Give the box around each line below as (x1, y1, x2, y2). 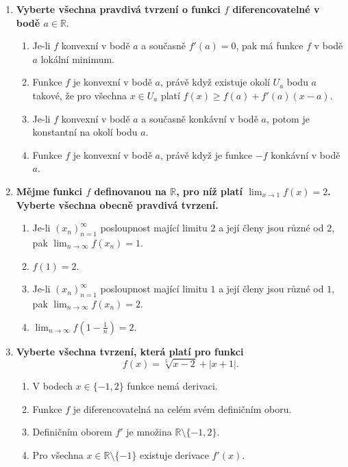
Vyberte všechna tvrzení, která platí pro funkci (16, 344, 244, 358)
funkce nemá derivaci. (127, 379, 218, 393)
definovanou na (94, 184, 166, 198)
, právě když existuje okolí (160, 75, 270, 89)
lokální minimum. (40, 51, 115, 66)
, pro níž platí (176, 184, 243, 198)
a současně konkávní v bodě (141, 111, 258, 125)
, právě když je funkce (160, 147, 253, 162)
